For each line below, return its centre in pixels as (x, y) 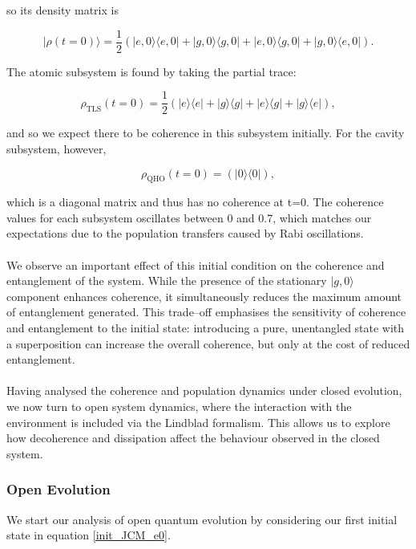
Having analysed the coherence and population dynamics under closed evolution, (204, 390)
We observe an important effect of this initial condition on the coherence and (196, 264)
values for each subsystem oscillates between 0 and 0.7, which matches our (189, 217)
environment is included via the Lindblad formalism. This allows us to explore (198, 422)
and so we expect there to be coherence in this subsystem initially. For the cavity (206, 133)
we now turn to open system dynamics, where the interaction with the (179, 407)
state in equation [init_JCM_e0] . (89, 535)
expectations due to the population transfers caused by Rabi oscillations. (185, 233)
